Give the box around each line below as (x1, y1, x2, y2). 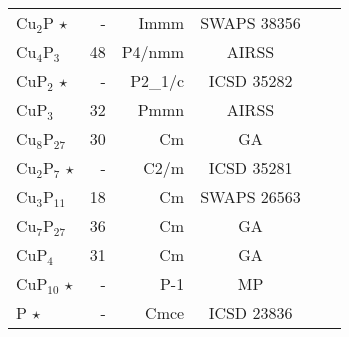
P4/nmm (121, 40, 185, 63)
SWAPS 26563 (200, 185, 301, 208)
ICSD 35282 (208, 69, 293, 92)
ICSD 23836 (208, 301, 293, 324)
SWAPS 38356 (200, 11, 301, 34)
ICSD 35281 (208, 156, 293, 179)
